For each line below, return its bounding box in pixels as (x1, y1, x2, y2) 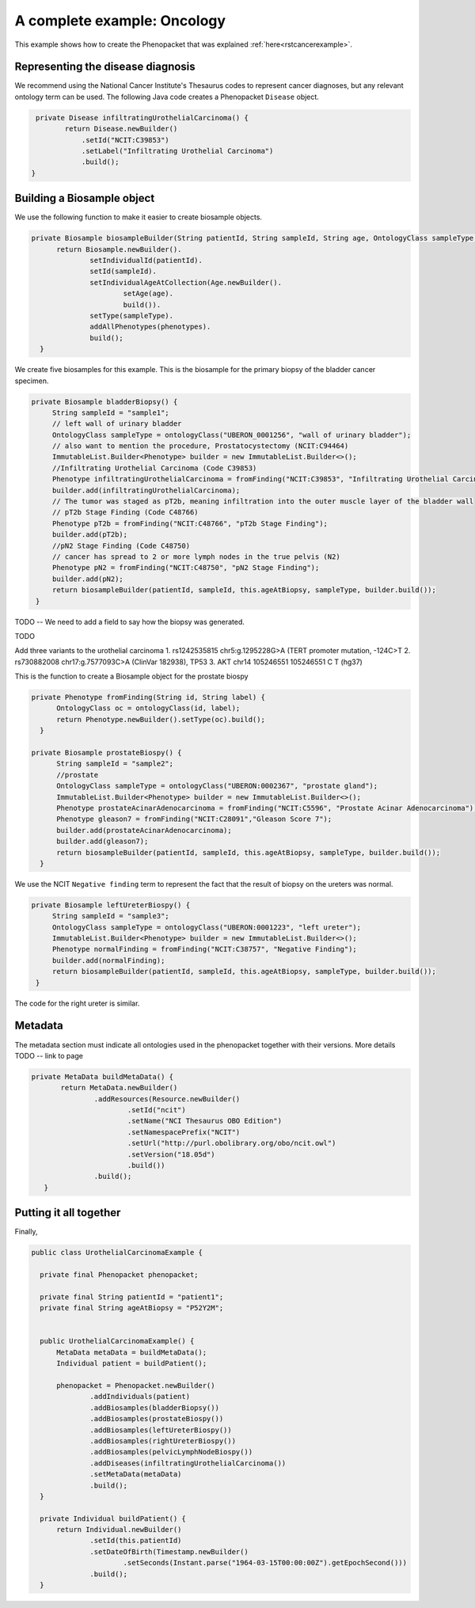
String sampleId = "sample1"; (51, 408, 169, 417)
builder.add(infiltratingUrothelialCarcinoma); (51, 485, 241, 495)
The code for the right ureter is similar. (14, 998, 140, 1008)
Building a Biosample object (14, 192, 155, 205)
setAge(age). (123, 289, 174, 298)
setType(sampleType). (89, 311, 174, 320)
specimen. (14, 376, 49, 386)
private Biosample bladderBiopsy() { (31, 397, 178, 406)
